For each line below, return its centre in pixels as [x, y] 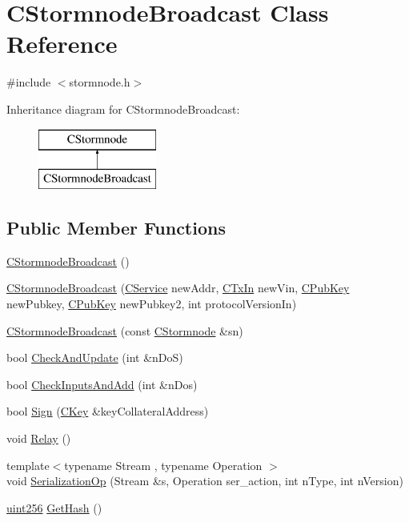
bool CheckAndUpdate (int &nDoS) [95, 357]
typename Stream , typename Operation [163, 465]
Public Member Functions [116, 228]
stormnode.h [100, 82]
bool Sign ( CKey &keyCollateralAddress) [108, 411]
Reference [62, 44]
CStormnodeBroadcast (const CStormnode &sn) [125, 330]
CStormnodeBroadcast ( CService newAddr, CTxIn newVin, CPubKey [178, 288]
